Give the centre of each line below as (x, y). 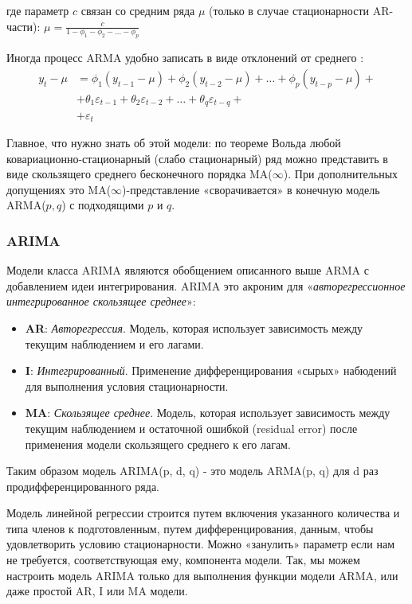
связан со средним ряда (138, 10)
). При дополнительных (341, 174)
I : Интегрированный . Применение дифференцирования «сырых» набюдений (211, 370)
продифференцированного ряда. (83, 486)
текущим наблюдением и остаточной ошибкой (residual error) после (191, 428)
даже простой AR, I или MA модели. (97, 591)
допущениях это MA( (59, 189)
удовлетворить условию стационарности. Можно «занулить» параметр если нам (201, 544)
